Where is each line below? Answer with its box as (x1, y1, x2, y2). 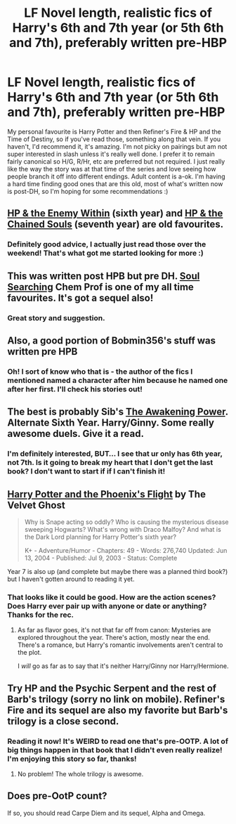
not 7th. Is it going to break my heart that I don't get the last (7, 458, 214, 468)
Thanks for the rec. (7, 610, 74, 620)
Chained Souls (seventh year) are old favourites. (7, 218, 223, 230)
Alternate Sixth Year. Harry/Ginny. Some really (7, 417, 214, 429)
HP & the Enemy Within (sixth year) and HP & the (7, 207, 223, 219)
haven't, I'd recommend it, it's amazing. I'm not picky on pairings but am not (7, 142, 228, 150)
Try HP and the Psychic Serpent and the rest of (7, 682, 216, 694)
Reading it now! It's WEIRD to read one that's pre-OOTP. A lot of (7, 736, 228, 746)
